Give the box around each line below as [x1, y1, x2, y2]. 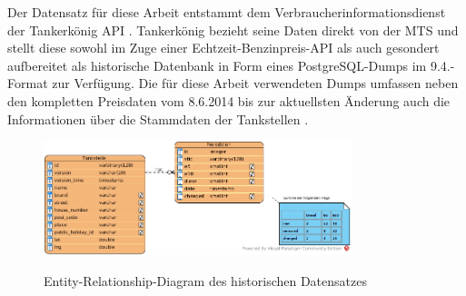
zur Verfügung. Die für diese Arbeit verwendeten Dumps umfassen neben [52, 74, 459, 93]
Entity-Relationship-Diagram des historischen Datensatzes [44, 271, 367, 290]
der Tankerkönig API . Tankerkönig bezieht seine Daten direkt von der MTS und [7, 20, 459, 39]
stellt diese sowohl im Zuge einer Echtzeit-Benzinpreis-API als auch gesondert [7, 38, 440, 57]
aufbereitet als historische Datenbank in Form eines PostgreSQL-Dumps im [7, 55, 427, 74]
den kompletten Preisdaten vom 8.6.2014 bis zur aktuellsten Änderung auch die [7, 91, 451, 110]
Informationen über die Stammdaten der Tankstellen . [7, 109, 309, 128]
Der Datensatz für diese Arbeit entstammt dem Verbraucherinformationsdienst [7, 3, 446, 21]
